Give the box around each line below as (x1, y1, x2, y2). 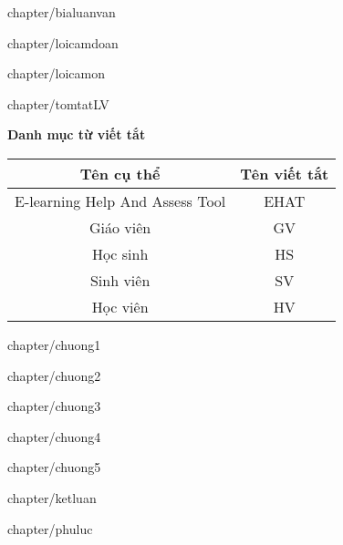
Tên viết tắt (240, 162, 329, 184)
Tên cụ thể (79, 162, 161, 184)
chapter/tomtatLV (7, 94, 109, 113)
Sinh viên (89, 269, 151, 291)
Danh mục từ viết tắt (7, 125, 146, 144)
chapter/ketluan (7, 488, 97, 507)
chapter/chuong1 (7, 334, 101, 354)
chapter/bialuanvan (7, 3, 116, 21)
